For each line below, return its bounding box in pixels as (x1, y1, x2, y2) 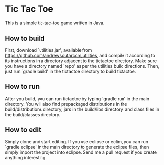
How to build (5, 34, 45, 42)
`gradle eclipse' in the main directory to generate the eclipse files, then (5, 144, 149, 150)
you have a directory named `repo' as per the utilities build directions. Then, (5, 63, 160, 69)
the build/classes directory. (5, 111, 61, 117)
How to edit (5, 125, 41, 134)
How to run (5, 82, 40, 91)
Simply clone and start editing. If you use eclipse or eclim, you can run (5, 139, 148, 145)
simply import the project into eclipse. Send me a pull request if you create (5, 149, 157, 155)
